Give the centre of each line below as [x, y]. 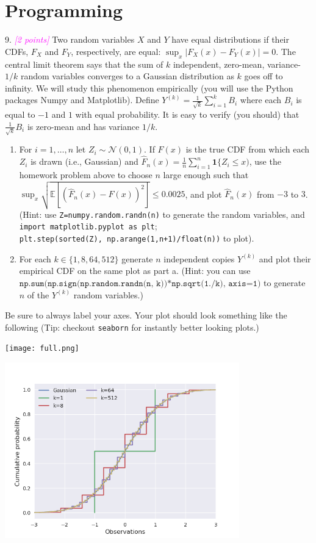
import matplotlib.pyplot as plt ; [88, 226]
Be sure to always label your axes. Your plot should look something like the [146, 315]
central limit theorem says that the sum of [84, 64]
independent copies [199, 258]
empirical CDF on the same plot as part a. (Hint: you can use [135, 271]
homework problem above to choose [86, 174]
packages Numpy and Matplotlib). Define [82, 100]
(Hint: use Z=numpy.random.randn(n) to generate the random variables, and [162, 214]
